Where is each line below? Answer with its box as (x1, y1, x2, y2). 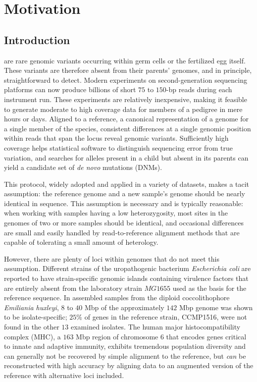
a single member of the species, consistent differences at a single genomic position (4, 123, 251, 133)
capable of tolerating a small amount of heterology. (4, 237, 158, 247)
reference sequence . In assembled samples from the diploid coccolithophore (4, 292, 230, 303)
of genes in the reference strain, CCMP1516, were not (84, 312, 247, 322)
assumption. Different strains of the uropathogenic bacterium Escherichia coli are (4, 263, 251, 273)
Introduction (4, 32, 70, 47)
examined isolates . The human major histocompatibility (71, 322, 241, 332)
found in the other (4, 322, 59, 332)
